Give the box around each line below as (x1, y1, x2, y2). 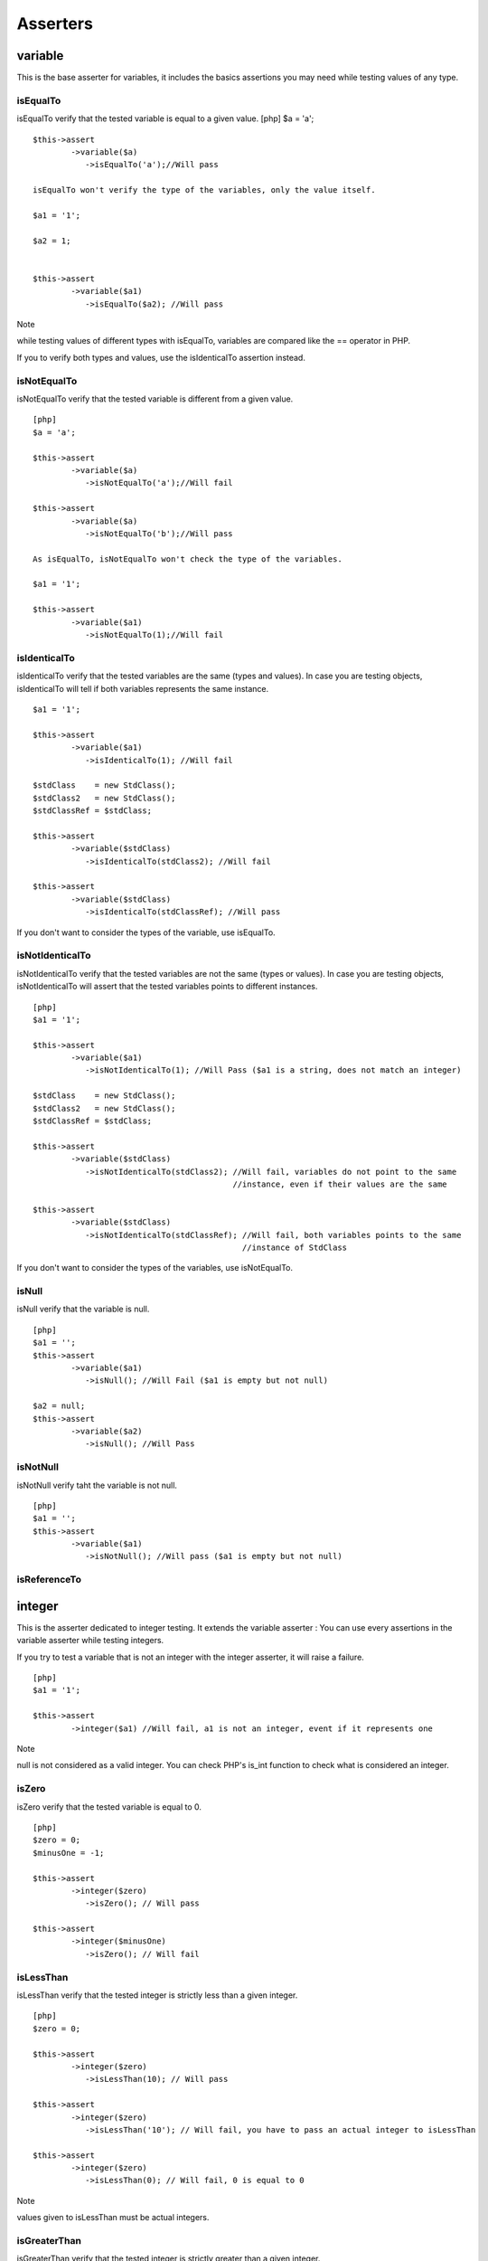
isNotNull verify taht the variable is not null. (16, 1480, 178, 1490)
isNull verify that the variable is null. (16, 1303, 150, 1315)
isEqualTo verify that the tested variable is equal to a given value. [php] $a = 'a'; (16, 113, 314, 124)
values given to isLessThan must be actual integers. (16, 2212, 210, 2223)
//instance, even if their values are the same (232, 1178, 447, 1189)
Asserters (16, 14, 94, 33)
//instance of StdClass (241, 1242, 348, 1253)
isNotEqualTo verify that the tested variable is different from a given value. (16, 393, 294, 404)
